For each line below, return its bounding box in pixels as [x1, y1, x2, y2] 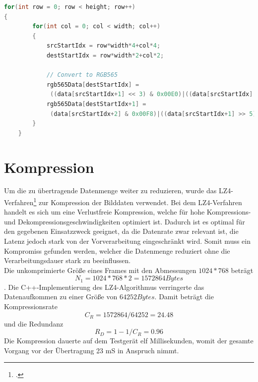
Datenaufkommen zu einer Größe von [4, 291, 118, 302]
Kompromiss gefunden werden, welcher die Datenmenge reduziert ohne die [4, 245, 230, 256]
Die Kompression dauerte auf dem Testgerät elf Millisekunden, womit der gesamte [4, 335, 254, 346]
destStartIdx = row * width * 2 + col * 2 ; [46, 52, 164, 59]
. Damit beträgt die [154, 291, 214, 302]
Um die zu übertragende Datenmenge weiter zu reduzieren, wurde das [4, 185, 217, 196]
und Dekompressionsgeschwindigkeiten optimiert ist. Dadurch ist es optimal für [4, 216, 245, 226]
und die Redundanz [4, 318, 64, 328]
